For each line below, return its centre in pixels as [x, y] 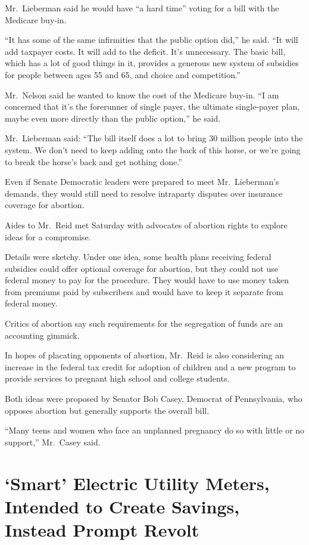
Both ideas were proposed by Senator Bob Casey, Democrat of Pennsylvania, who [154, 399]
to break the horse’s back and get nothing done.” [93, 161]
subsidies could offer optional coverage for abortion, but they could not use [141, 268]
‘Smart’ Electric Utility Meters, [137, 483]
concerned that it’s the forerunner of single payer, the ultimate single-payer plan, [152, 106]
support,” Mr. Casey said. [53, 442]
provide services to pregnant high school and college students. [117, 378]
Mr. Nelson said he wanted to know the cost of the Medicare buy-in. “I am [142, 95]
